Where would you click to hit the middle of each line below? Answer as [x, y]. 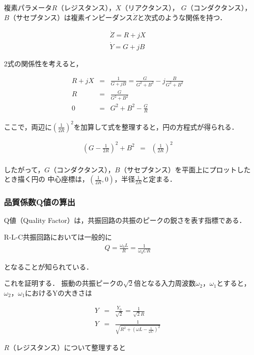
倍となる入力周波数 [165, 283]
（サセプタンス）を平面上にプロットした [185, 169]
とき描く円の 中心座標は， [46, 179]
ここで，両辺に [28, 126]
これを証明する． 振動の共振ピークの [64, 283]
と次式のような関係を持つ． [182, 17]
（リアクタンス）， [150, 7]
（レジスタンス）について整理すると [67, 347]
